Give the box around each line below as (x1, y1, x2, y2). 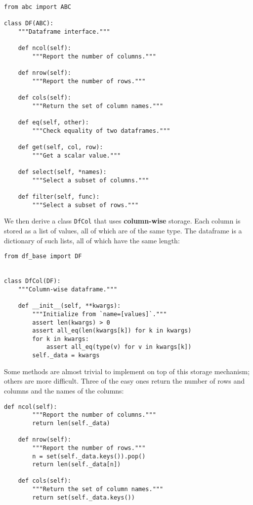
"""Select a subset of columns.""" (32, 176, 149, 184)
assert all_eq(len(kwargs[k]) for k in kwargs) (32, 327, 192, 335)
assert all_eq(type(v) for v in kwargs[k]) (46, 343, 192, 351)
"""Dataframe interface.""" (18, 28, 110, 35)
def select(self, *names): (18, 168, 107, 176)
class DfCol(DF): (4, 278, 61, 285)
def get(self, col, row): (18, 144, 103, 151)
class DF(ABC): (4, 20, 54, 27)
